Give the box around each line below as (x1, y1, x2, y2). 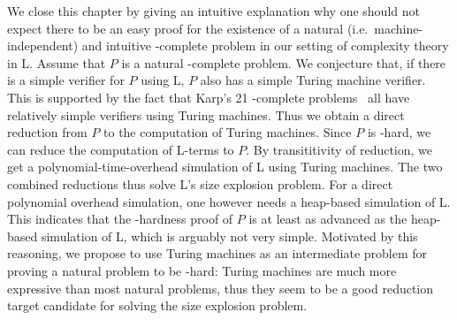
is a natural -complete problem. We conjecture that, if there (121, 53, 446, 72)
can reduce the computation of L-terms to (7, 140, 234, 158)
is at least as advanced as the (248, 210, 407, 228)
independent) (7, 36, 79, 55)
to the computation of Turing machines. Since (103, 123, 352, 141)
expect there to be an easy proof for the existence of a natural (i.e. (7, 19, 369, 37)
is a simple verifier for (7, 71, 125, 89)
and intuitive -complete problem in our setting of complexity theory (81, 36, 449, 55)
